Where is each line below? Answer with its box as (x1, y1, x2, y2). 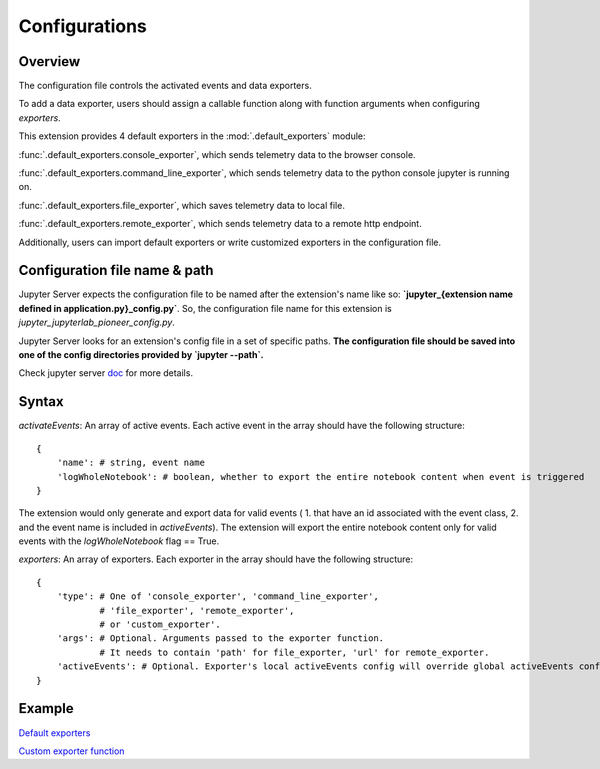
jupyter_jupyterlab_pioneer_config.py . (18, 316, 175, 329)
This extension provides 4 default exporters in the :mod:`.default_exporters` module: (18, 130, 366, 142)
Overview (18, 53, 81, 70)
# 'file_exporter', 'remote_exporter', (99, 605, 295, 616)
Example (18, 700, 74, 717)
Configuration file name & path (18, 262, 214, 279)
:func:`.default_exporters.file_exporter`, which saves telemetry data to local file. (18, 199, 345, 211)
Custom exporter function (18, 745, 125, 757)
